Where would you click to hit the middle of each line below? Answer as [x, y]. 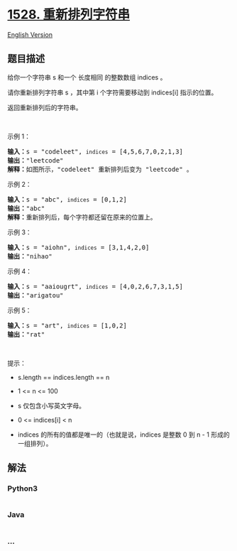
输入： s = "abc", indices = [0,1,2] [67, 199]
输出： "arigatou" [35, 295]
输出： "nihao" [30, 256]
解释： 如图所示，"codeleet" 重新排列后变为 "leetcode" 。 [100, 169]
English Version [30, 34]
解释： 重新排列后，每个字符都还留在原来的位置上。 [82, 217]
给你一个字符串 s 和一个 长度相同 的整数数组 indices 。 [87, 77]
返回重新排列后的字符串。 [45, 107]
